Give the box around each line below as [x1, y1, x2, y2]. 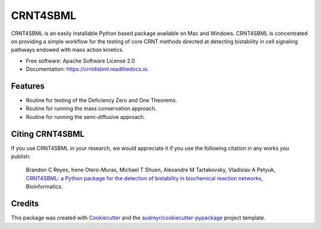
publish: [11, 153, 31, 160]
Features [11, 81, 45, 91]
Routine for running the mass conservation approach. [26, 105, 157, 112]
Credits [11, 199, 39, 209]
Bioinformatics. [26, 183, 63, 190]
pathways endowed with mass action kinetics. [11, 46, 124, 54]
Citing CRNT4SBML [11, 128, 85, 139]
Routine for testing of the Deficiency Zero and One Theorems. [26, 97, 178, 104]
